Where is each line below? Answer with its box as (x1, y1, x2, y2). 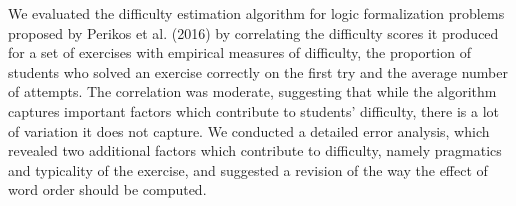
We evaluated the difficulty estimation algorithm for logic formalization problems (8, 3, 505, 23)
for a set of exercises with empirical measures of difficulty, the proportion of (8, 42, 471, 63)
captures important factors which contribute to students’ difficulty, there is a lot (8, 100, 499, 121)
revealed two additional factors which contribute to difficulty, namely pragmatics (8, 140, 502, 161)
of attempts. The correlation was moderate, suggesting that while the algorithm (8, 81, 497, 102)
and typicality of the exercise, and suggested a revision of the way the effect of (8, 159, 488, 180)
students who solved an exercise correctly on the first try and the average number (8, 61, 508, 82)
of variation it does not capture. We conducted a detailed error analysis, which (8, 120, 490, 141)
